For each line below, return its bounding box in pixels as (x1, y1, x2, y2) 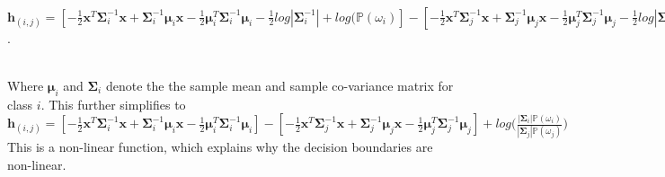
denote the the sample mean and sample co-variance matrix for (105, 75, 454, 94)
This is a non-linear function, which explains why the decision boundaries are (7, 137, 433, 156)
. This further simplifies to (40, 94, 186, 113)
